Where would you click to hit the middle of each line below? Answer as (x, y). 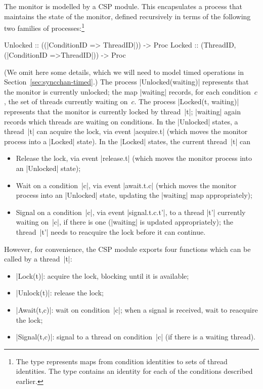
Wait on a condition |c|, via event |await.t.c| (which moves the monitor (126, 185)
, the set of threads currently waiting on (66, 101)
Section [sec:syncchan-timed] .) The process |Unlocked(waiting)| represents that (126, 82)
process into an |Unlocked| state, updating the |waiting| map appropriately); (134, 195)
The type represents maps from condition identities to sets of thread (122, 361)
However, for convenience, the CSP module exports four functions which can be (127, 249)
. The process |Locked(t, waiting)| (187, 101)
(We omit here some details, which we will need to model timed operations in (124, 72)
